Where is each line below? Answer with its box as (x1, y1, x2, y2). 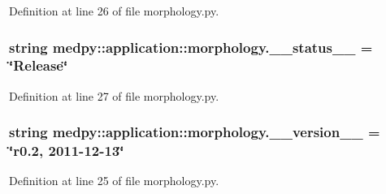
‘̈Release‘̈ (9, 55, 68, 75)
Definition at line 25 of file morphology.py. (9, 172, 219, 189)
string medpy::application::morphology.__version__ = (9, 122, 380, 142)
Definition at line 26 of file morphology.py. (9, 2, 219, 19)
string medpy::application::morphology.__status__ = (9, 37, 373, 57)
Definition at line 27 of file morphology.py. (9, 87, 219, 104)
